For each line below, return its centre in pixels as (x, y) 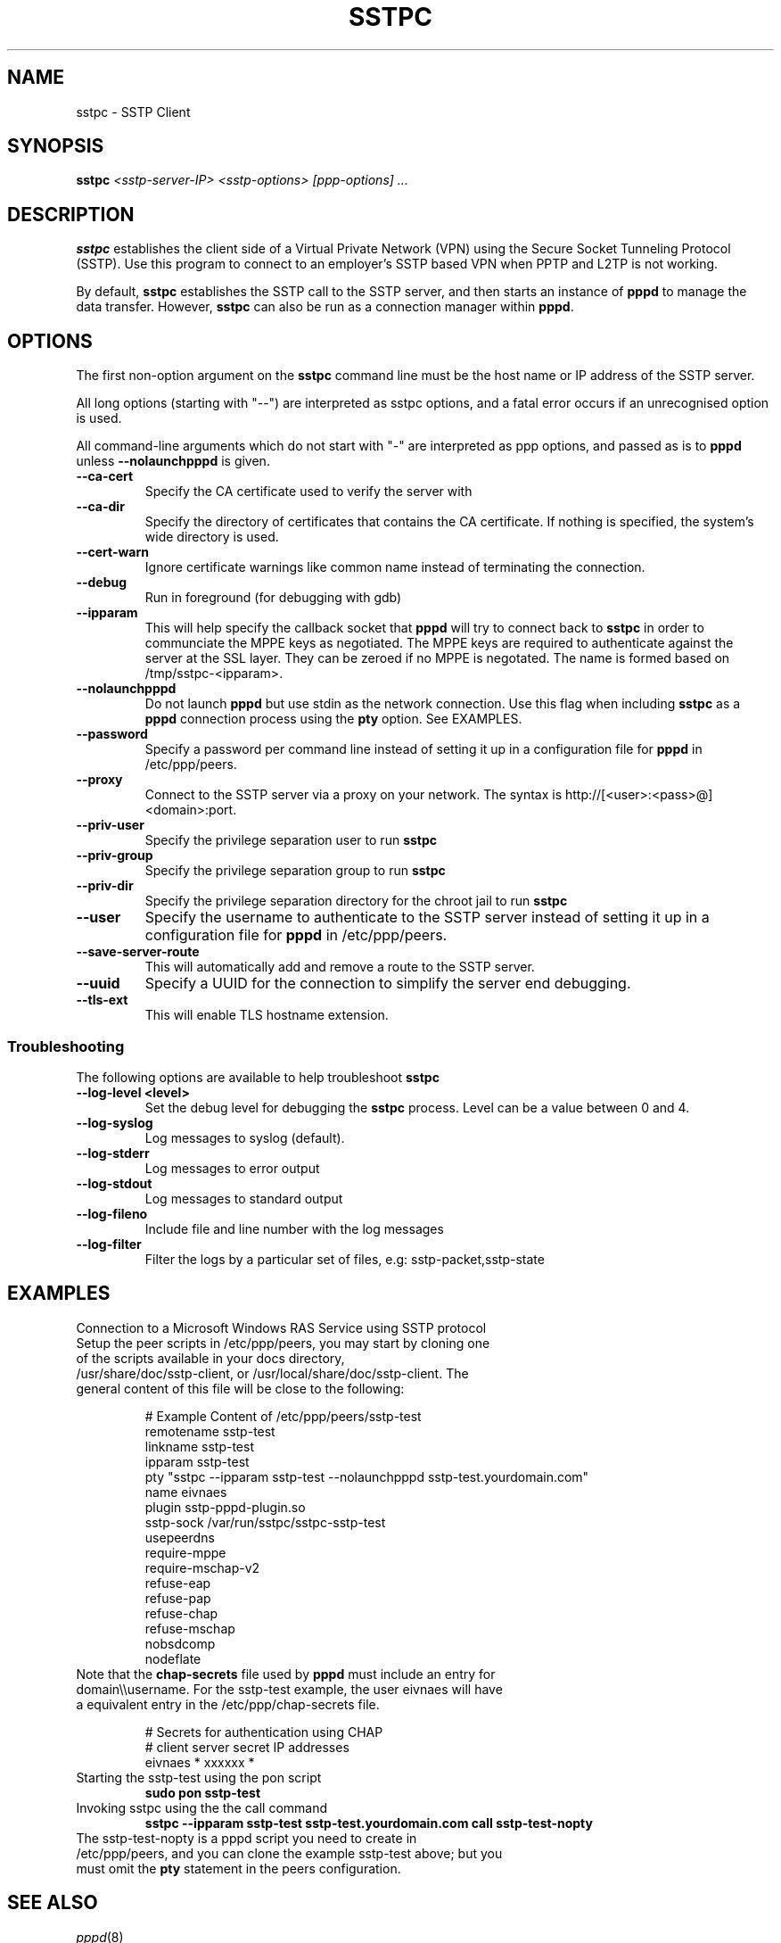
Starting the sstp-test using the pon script (199, 1777)
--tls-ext (102, 1000)
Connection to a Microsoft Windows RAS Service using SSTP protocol (281, 1327)
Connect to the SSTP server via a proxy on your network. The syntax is (354, 795)
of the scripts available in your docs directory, (210, 1358)
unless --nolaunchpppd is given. (173, 461)
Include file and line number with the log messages (294, 1228)
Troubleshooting (66, 1046)
